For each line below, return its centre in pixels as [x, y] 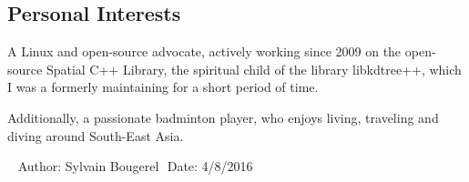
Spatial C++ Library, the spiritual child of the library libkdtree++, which [254, 69]
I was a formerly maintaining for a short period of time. [163, 87]
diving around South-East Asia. [96, 135]
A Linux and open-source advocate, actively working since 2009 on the [204, 51]
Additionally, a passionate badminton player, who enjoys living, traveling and [223, 117]
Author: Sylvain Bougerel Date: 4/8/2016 [135, 166]
